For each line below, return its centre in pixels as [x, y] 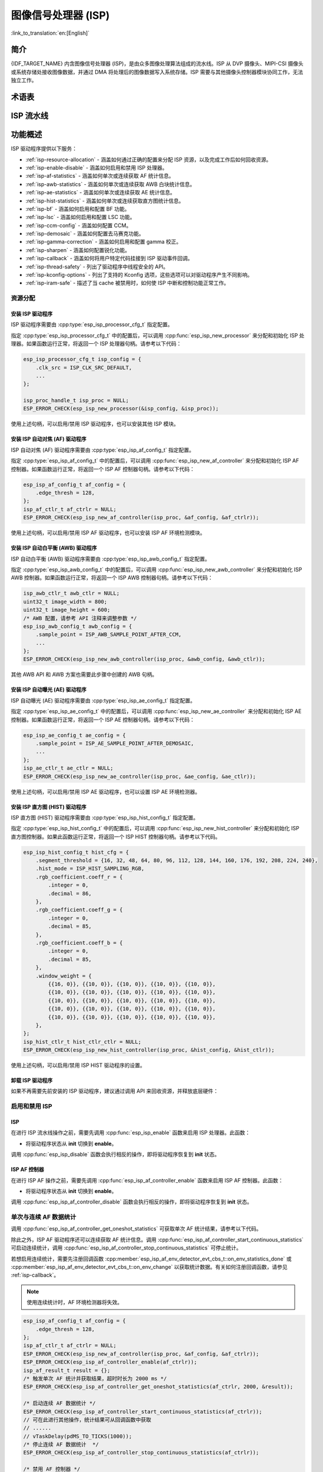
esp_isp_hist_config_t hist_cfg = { [76, 852]
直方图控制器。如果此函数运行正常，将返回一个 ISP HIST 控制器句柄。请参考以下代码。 [116, 837]
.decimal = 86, [70, 893]
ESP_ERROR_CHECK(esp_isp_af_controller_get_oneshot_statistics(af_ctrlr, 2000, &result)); [158, 1387]
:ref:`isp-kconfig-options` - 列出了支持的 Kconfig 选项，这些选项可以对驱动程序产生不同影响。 [139, 275]
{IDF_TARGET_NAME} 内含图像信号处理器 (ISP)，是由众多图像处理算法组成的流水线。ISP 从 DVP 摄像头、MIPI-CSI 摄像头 [157, 64]
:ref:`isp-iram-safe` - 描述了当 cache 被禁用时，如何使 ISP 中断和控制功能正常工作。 [127, 283]
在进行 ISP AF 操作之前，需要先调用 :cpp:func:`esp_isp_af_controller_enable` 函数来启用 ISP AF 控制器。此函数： [147, 1180]
